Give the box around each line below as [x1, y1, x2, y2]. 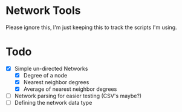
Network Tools [5, 4, 81, 18]
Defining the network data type [14, 99, 93, 107]
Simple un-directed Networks [14, 65, 88, 72]
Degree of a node [23, 71, 68, 79]
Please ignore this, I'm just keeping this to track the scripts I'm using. [5, 24, 177, 31]
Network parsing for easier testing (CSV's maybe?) [14, 92, 142, 100]
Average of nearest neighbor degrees [23, 85, 117, 93]
